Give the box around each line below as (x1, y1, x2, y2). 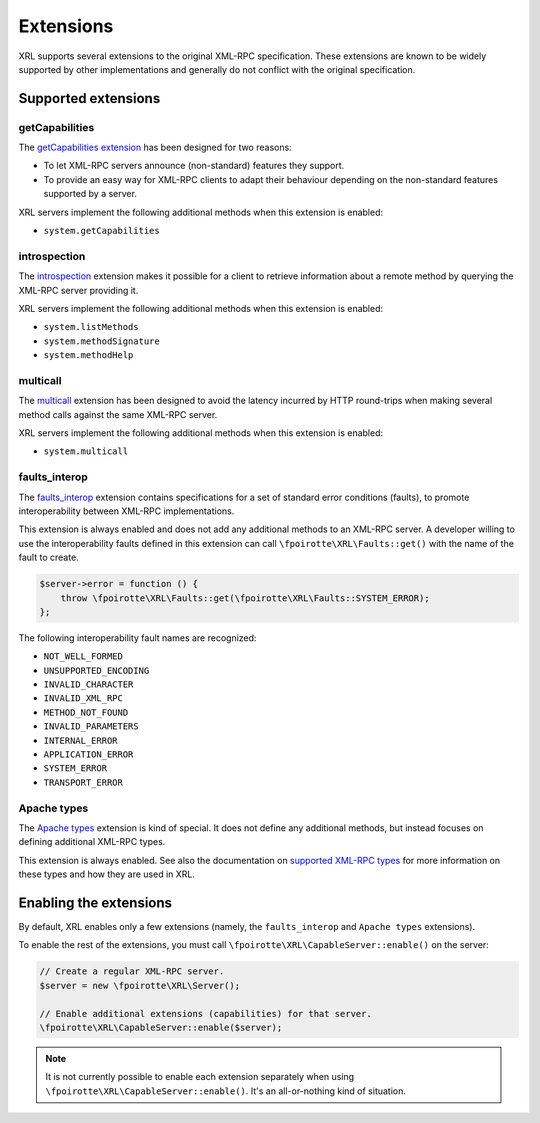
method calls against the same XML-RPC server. (18, 408, 218, 420)
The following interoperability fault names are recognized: (18, 631, 257, 644)
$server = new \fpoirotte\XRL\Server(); (39, 980, 240, 991)
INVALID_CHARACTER (43, 679, 134, 690)
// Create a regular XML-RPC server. (39, 966, 225, 977)
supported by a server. (43, 188, 137, 200)
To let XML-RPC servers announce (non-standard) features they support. (43, 160, 345, 172)
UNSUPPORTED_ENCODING (43, 665, 150, 676)
